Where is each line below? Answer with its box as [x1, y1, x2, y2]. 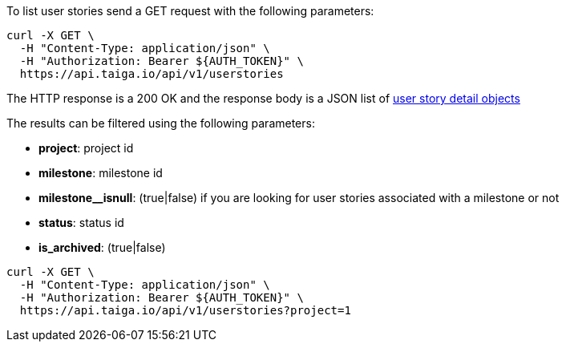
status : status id [38, 216, 124, 229]
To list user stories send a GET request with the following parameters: [6, 4, 374, 18]
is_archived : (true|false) [38, 241, 166, 254]
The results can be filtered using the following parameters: [6, 116, 315, 130]
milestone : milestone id [38, 166, 163, 180]
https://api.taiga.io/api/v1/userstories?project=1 [19, 304, 351, 317]
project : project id [38, 141, 134, 155]
